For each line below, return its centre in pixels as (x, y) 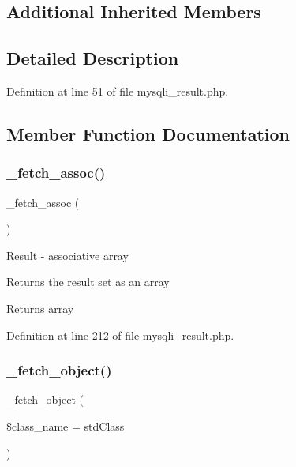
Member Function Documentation (148, 133)
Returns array (40, 308)
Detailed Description (93, 58)
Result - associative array (67, 255)
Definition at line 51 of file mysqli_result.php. (118, 90)
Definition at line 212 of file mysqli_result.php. (120, 335)
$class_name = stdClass (66, 426)
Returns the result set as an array (88, 282)
